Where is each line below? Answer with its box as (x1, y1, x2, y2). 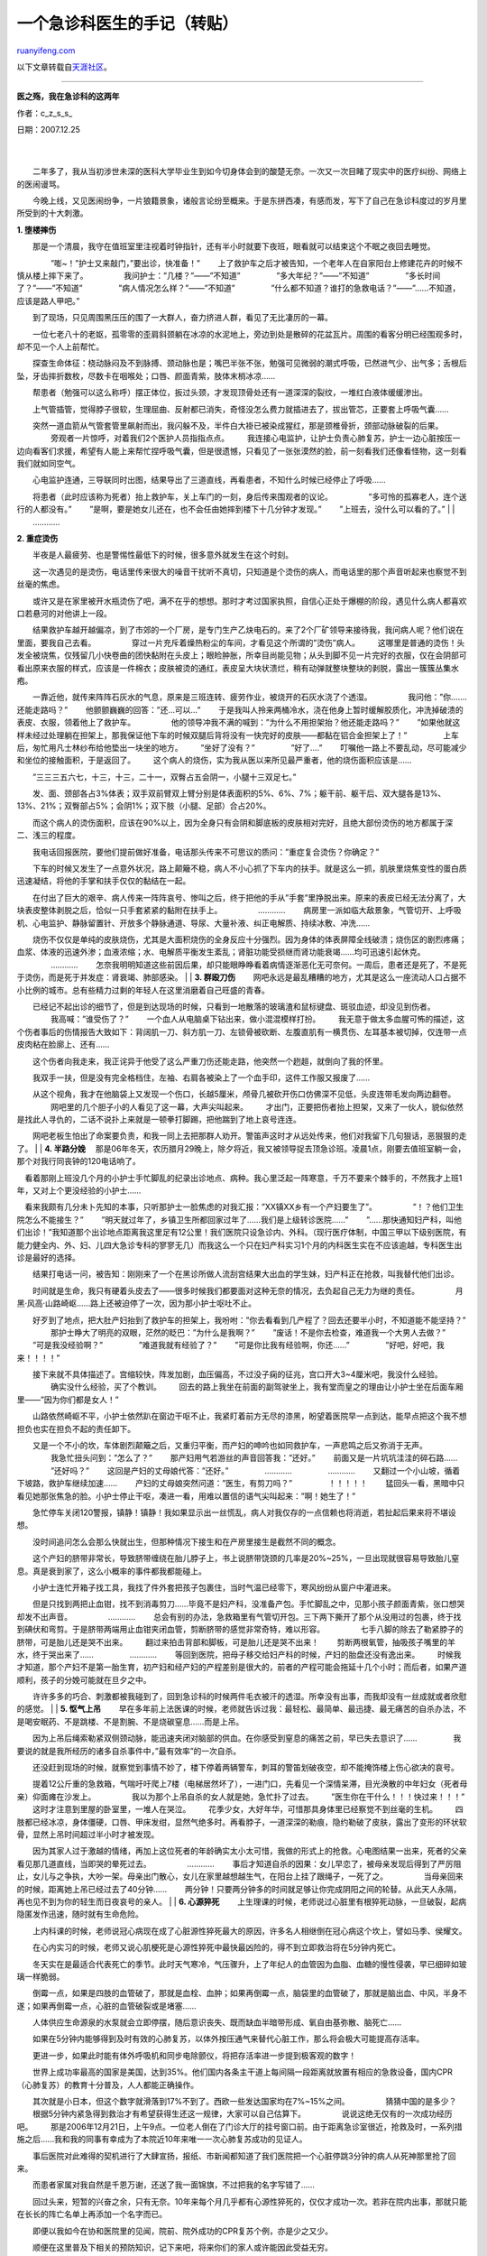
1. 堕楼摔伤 (16, 224, 57, 235)
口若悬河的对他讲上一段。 (16, 608, 112, 618)
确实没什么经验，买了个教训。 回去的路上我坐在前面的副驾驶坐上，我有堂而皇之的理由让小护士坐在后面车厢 (50, 1382, 464, 1392)
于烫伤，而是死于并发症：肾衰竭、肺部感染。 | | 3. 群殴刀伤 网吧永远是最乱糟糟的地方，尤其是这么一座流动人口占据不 (16, 972, 467, 983)
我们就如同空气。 (16, 458, 80, 469)
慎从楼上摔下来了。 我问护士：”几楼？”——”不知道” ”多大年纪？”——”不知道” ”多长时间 (16, 271, 441, 282)
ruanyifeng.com (16, 45, 76, 56)
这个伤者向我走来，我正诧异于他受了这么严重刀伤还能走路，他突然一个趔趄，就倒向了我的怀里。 (32, 1056, 388, 1067)
